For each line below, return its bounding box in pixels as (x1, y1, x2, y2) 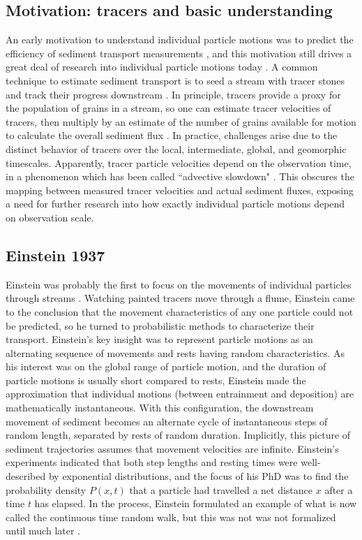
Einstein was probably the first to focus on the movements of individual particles (6, 277, 352, 291)
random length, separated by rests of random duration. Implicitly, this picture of (6, 428, 351, 442)
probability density (6, 482, 86, 497)
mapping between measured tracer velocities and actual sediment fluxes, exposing (6, 182, 354, 197)
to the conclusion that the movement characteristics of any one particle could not (6, 304, 354, 319)
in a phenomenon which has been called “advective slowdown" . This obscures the (6, 169, 354, 184)
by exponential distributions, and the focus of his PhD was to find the (48, 469, 349, 483)
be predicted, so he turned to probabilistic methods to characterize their (6, 318, 315, 333)
